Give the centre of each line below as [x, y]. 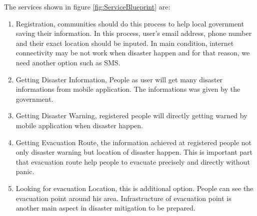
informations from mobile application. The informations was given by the [128, 89]
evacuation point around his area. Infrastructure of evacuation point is [123, 198]
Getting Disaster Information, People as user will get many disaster [119, 79]
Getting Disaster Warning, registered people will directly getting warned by [131, 115]
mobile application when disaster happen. [79, 125]
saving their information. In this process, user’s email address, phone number [134, 33]
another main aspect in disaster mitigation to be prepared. [105, 208]
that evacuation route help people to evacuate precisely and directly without [133, 161]
